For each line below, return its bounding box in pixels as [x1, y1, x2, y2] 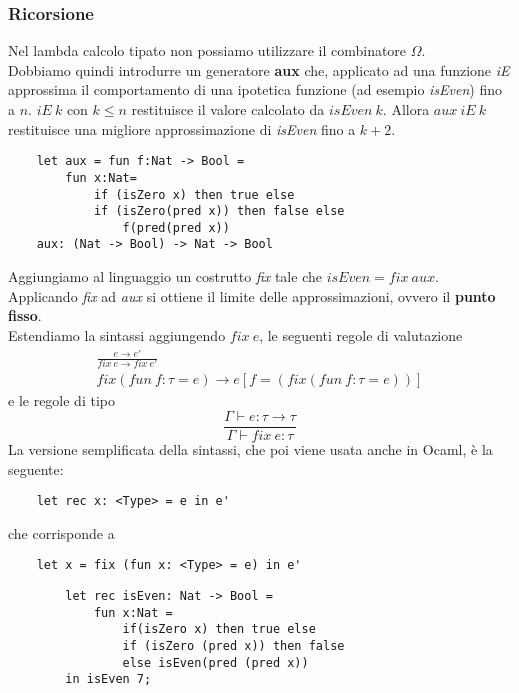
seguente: [8, 458, 64, 479]
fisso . [8, 305, 42, 326]
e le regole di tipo [8, 390, 115, 411]
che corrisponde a [8, 522, 115, 543]
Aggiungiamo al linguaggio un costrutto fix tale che [8, 266, 322, 287]
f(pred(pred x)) [122, 220, 230, 235]
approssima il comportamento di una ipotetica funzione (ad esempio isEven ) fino [8, 79, 503, 100]
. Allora [382, 99, 430, 119]
